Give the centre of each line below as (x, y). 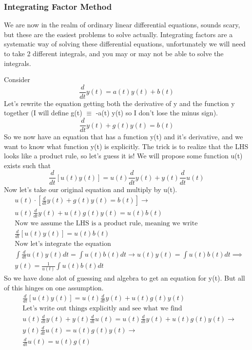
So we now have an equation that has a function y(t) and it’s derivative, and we (124, 137)
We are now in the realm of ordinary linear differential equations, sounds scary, (122, 25)
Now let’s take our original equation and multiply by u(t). (91, 189)
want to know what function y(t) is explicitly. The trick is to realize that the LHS (126, 146)
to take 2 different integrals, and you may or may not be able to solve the (114, 53)
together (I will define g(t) (43, 113)
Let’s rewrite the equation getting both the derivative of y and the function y (119, 103)
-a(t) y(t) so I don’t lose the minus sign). (157, 113)
